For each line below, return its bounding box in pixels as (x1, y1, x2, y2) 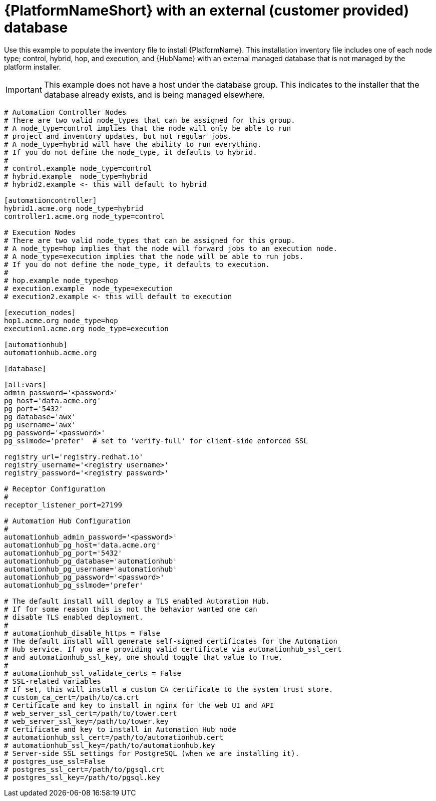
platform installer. (4, 62, 61, 71)
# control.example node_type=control (4, 164, 152, 172)
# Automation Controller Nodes (4, 108, 127, 116)
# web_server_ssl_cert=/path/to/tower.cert (4, 709, 177, 717)
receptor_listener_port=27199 (4, 500, 123, 509)
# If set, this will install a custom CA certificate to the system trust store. (4, 685, 333, 693)
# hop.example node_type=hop (4, 276, 118, 285)
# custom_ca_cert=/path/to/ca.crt (4, 693, 139, 701)
